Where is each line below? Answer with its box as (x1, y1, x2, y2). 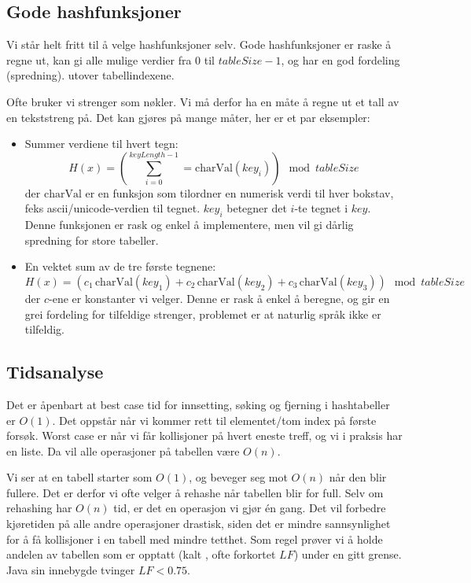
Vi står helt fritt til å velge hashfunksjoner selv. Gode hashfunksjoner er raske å (6, 36, 392, 53)
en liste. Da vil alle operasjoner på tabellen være (6, 442, 240, 459)
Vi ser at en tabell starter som (6, 469, 153, 485)
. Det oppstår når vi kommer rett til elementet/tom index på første (52, 411, 377, 428)
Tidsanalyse (6, 360, 104, 384)
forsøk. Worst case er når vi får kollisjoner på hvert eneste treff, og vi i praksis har (6, 427, 403, 444)
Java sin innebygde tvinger (6, 561, 135, 577)
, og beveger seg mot (189, 469, 288, 485)
